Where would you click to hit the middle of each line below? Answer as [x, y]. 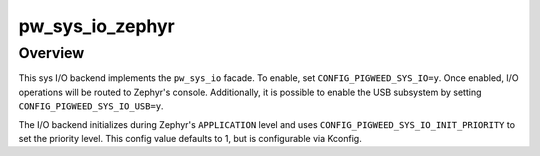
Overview [51, 53]
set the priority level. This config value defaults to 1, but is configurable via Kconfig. [190, 138]
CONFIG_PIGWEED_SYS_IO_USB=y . [91, 106]
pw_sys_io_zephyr [96, 26]
